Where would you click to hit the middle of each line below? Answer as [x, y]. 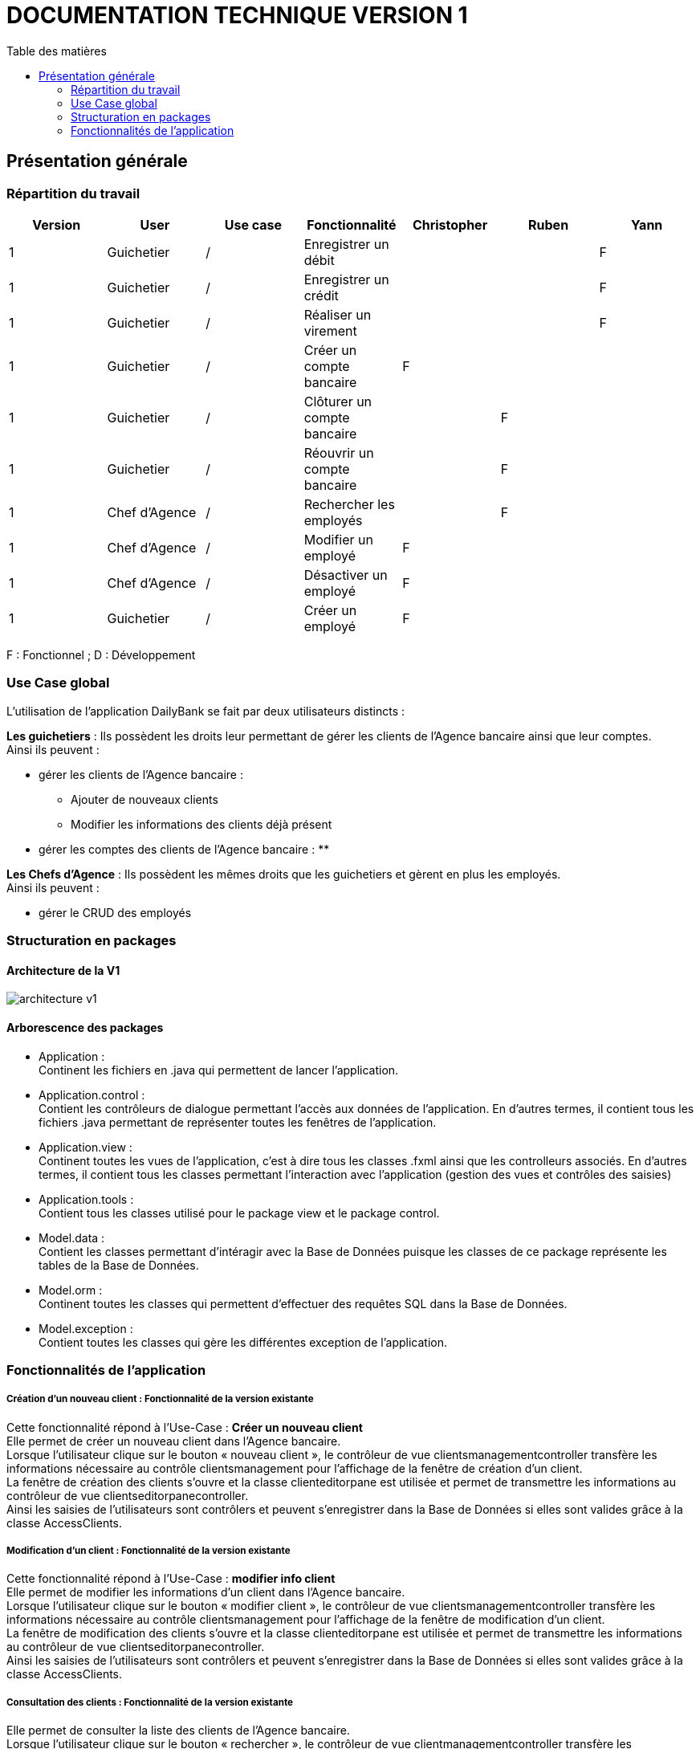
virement [330, 330]
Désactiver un [346, 575]
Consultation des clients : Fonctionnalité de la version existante [150, 1702]
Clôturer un [338, 401]
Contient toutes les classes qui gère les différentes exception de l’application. [243, 1342]
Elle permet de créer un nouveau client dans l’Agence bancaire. [174, 1441]
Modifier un [338, 539]
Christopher [450, 224]
